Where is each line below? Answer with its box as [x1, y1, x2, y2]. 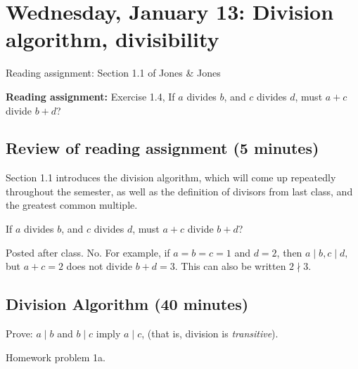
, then [276, 245, 302, 259]
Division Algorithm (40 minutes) [6, 293, 249, 315]
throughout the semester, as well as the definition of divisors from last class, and [6, 183, 353, 198]
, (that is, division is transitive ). [141, 326, 279, 341]
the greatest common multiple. [6, 198, 138, 212]
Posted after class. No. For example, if [6, 245, 170, 259]
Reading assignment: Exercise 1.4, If [6, 89, 175, 103]
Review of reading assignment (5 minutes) [6, 137, 319, 159]
